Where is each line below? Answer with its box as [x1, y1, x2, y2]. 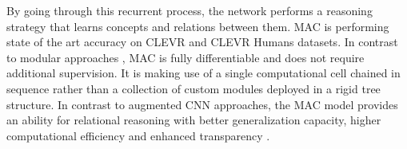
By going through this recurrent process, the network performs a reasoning [6, 2, 373, 18]
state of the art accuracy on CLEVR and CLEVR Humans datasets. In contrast [6, 33, 398, 50]
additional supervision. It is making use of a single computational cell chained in [6, 65, 401, 81]
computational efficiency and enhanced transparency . [6, 127, 270, 143]
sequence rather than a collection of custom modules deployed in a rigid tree [6, 80, 381, 96]
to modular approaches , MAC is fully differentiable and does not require [6, 49, 365, 65]
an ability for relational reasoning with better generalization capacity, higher [6, 112, 381, 128]
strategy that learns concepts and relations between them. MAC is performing [6, 18, 389, 34]
